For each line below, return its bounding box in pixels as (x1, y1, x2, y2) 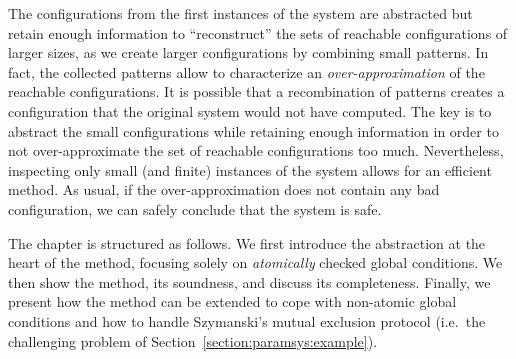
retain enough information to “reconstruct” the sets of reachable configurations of (8, 22, 508, 43)
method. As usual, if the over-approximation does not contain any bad (8, 179, 440, 200)
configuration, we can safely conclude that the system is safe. (8, 198, 382, 219)
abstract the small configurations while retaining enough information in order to (8, 120, 499, 141)
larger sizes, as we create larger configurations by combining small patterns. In (8, 42, 489, 63)
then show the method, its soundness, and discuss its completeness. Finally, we (8, 271, 491, 292)
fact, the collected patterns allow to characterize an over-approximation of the (8, 61, 485, 82)
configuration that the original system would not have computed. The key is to (8, 100, 492, 121)
